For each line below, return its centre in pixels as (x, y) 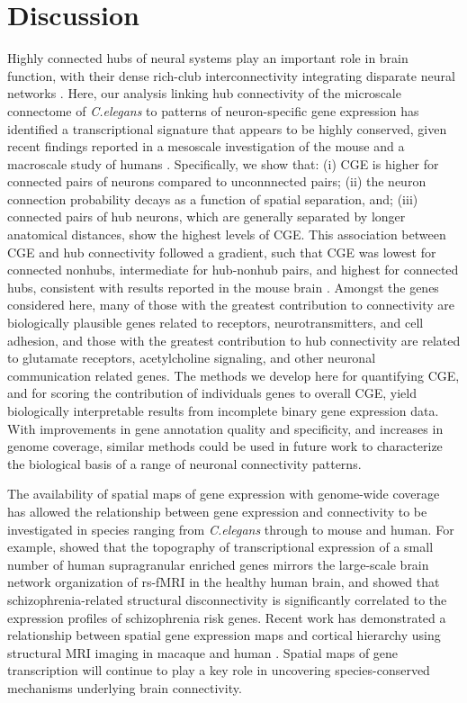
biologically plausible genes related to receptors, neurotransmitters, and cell (216, 323)
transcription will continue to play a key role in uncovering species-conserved (219, 670)
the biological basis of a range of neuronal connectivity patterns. (184, 463)
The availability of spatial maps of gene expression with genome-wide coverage (224, 494)
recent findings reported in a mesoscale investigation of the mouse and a (206, 146)
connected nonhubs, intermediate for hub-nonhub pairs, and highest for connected (233, 270)
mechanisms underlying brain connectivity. (125, 687)
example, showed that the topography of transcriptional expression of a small (220, 547)
